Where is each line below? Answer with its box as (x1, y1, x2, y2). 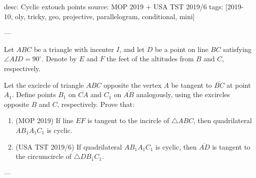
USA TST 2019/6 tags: (153, 1, 224, 11)
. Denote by (41, 53, 77, 64)
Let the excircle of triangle (4, 79, 84, 90)
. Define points (12, 89, 56, 100)
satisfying (223, 44, 252, 54)
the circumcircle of (15, 151, 72, 161)
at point (226, 79, 251, 90)
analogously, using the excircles (136, 89, 230, 100)
